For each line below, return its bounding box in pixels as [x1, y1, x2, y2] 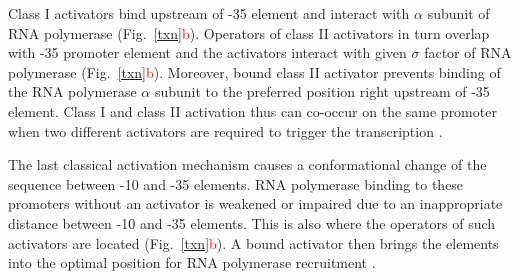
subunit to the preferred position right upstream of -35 [154, 81, 490, 102]
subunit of [427, 3, 490, 23]
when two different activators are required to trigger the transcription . [8, 120, 443, 141]
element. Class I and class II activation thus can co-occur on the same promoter [8, 100, 497, 121]
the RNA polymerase [8, 81, 137, 102]
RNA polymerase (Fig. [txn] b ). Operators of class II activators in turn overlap [8, 22, 490, 43]
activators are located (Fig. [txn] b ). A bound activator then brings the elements [8, 232, 499, 253]
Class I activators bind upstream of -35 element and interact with [8, 3, 410, 23]
